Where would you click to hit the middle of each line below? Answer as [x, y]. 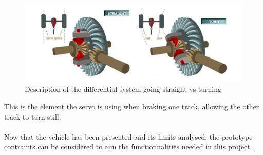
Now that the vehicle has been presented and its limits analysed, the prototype [128, 136]
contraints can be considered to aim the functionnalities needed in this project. [128, 147]
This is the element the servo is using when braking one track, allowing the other [132, 106]
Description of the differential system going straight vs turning [123, 89]
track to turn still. [33, 116]
